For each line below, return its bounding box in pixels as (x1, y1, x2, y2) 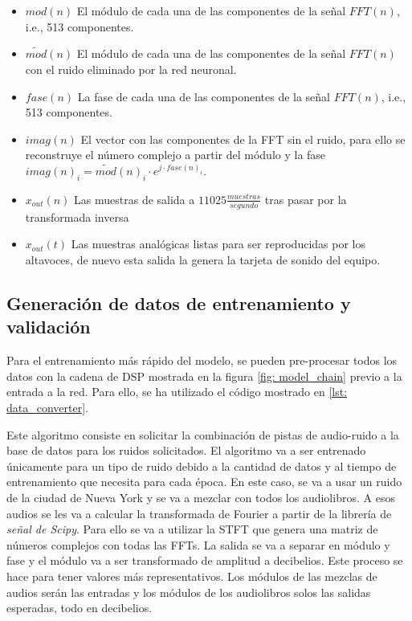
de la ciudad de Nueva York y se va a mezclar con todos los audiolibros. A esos (6, 488, 395, 505)
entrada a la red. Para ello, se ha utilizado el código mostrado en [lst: (6, 383, 348, 400)
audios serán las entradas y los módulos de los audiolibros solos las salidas (6, 583, 371, 600)
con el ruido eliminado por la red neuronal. (25, 61, 237, 77)
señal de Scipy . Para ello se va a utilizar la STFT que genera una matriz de (6, 521, 378, 537)
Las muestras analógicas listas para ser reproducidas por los (71, 235, 365, 252)
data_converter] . (6, 398, 88, 415)
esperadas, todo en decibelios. (6, 599, 153, 616)
